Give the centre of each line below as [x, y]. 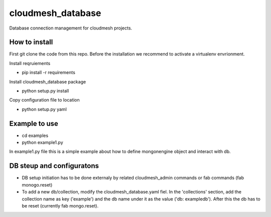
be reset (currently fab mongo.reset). [60, 205]
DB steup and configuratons [54, 166]
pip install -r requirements [48, 72]
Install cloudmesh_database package [48, 81]
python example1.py [42, 142]
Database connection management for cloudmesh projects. [71, 28]
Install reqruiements [30, 63]
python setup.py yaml [44, 109]
